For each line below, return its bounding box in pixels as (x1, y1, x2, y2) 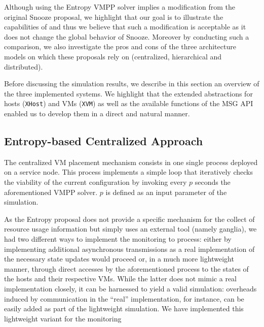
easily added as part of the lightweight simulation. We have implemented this (4, 303, 244, 314)
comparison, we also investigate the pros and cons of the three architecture (4, 41, 236, 52)
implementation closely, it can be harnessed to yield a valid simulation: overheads (4, 283, 257, 293)
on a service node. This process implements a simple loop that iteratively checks (4, 167, 253, 177)
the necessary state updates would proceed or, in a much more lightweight (4, 253, 234, 264)
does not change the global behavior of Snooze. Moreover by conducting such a (4, 31, 249, 42)
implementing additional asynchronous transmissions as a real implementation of (4, 243, 255, 254)
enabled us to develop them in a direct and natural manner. (4, 108, 190, 118)
